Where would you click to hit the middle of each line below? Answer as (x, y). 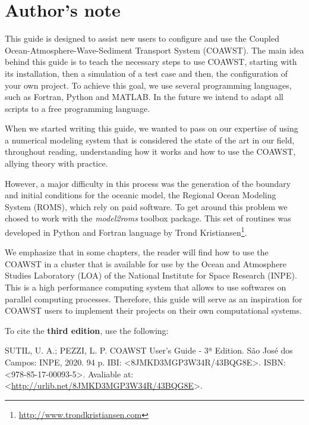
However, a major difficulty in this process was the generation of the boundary (148, 183)
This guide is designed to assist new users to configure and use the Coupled (142, 38)
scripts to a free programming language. (78, 108)
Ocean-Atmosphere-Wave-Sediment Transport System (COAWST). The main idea (154, 50)
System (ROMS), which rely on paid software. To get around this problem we (146, 206)
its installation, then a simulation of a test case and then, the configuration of (146, 73)
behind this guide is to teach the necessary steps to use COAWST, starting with (151, 62)
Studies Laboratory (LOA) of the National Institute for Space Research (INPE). (151, 275)
